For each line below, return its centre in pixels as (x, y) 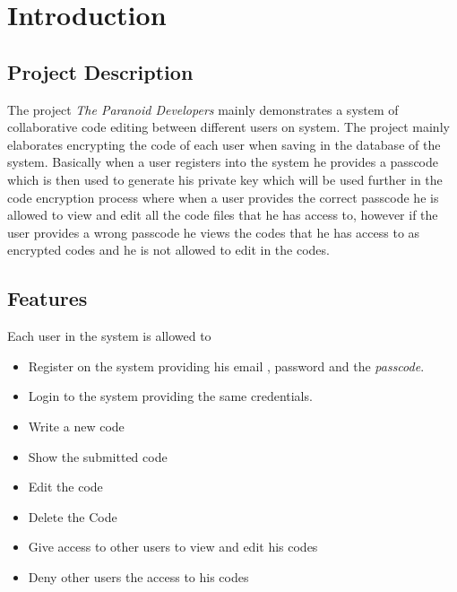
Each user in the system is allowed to (109, 336)
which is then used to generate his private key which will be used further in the (225, 179)
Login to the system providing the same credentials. (170, 396)
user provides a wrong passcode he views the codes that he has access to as (214, 232)
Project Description (100, 71)
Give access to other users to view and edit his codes (173, 547)
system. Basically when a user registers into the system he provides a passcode (223, 162)
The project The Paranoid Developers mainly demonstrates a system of (203, 109)
